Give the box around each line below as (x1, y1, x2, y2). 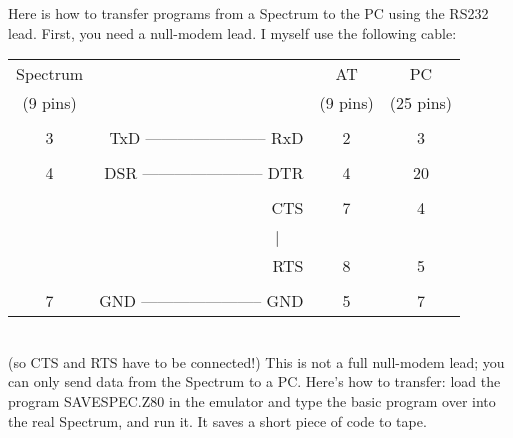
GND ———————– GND (99, 289, 304, 313)
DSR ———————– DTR (104, 161, 304, 185)
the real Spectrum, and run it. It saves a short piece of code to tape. (8, 410, 427, 431)
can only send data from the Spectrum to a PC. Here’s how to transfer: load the (8, 371, 501, 392)
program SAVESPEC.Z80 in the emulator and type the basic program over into (8, 390, 496, 411)
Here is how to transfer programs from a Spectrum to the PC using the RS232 (8, 3, 489, 23)
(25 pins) (389, 91, 453, 115)
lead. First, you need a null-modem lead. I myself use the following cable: (8, 22, 457, 43)
